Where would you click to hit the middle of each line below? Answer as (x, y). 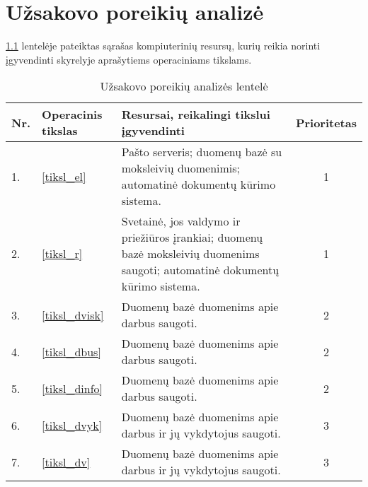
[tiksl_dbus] (71, 351)
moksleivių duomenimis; (181, 168)
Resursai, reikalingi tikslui (196, 115)
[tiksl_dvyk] (72, 425)
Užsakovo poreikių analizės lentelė (184, 86)
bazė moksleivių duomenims (190, 254)
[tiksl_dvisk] (73, 315)
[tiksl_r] (62, 254)
